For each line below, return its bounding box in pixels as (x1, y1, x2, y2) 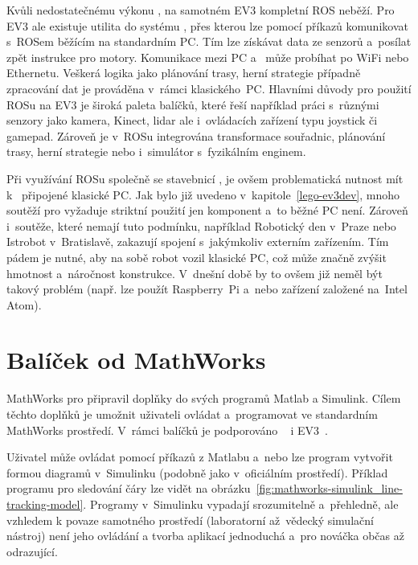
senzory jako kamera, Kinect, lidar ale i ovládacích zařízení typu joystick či (6, 112, 378, 129)
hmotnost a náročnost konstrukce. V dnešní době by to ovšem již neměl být (6, 264, 383, 281)
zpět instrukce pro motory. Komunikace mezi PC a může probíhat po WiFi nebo (6, 48, 409, 65)
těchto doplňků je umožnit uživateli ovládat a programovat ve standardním (6, 406, 378, 422)
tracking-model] (6, 495, 84, 512)
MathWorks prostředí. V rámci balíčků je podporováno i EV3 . (6, 421, 329, 438)
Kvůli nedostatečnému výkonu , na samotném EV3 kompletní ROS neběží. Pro (6, 2, 395, 18)
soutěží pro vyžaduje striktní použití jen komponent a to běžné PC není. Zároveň (6, 202, 408, 219)
